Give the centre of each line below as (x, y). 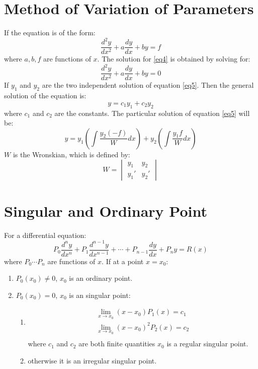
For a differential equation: (45, 235)
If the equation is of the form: (50, 33)
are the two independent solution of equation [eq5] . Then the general (148, 85)
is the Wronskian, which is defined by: (71, 154)
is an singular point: (100, 295)
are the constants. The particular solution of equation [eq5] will (152, 113)
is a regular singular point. (207, 344)
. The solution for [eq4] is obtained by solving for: (174, 59)
